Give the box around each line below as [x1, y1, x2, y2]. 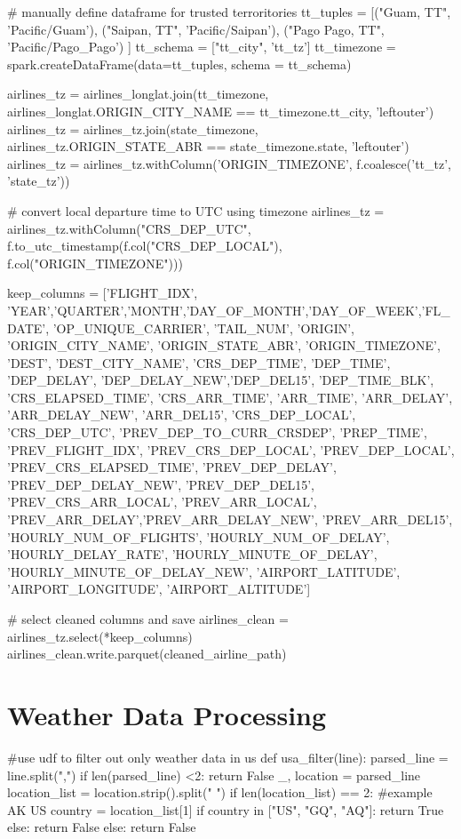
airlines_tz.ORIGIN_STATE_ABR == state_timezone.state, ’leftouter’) [7, 137, 409, 156]
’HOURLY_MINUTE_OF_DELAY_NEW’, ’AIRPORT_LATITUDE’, [7, 562, 401, 580]
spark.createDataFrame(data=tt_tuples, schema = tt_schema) [7, 54, 352, 73]
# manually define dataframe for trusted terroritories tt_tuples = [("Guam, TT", [7, 3, 451, 20]
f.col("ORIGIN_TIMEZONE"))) [7, 253, 183, 272]
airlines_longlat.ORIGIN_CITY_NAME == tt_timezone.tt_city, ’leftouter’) [7, 101, 434, 120]
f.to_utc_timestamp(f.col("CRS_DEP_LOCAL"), [7, 236, 282, 255]
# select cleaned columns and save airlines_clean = [7, 610, 289, 627]
